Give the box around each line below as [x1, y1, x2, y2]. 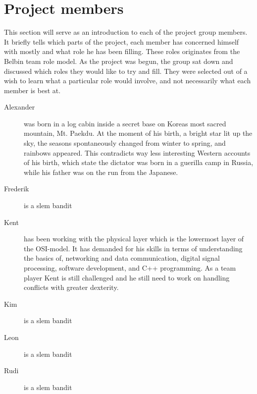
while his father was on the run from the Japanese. [24, 167, 178, 177]
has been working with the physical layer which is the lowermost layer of [24, 233, 244, 244]
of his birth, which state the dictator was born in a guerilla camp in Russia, [24, 157, 254, 168]
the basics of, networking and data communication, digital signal [24, 253, 220, 263]
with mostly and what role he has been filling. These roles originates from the [4, 46, 240, 56]
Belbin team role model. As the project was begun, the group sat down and [4, 56, 233, 66]
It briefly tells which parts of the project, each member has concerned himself [4, 36, 239, 47]
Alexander [4, 102, 35, 112]
